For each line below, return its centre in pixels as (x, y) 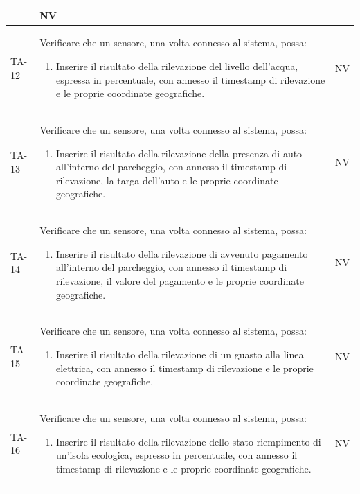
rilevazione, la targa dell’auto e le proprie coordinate (167, 180)
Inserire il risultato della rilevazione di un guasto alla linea (180, 354)
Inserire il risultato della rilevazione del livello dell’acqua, (177, 65)
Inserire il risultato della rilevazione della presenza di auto (179, 153)
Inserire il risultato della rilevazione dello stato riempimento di (189, 441)
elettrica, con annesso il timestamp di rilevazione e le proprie (185, 368)
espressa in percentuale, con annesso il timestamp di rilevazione (191, 79)
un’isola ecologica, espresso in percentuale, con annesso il (177, 455)
